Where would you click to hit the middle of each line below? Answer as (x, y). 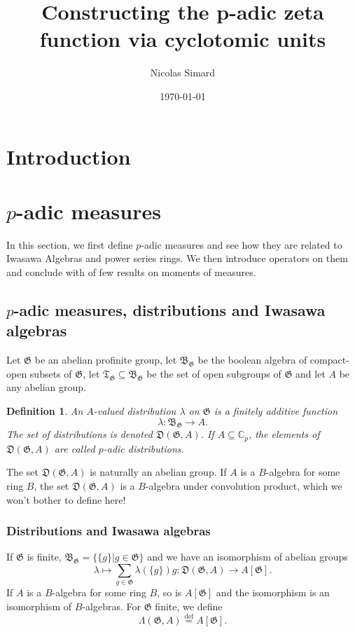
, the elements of (284, 434)
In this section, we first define (70, 244)
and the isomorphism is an (273, 592)
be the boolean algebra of (252, 360)
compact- (329, 360)
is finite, (44, 557)
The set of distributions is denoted (79, 434)
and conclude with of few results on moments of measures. (131, 272)
